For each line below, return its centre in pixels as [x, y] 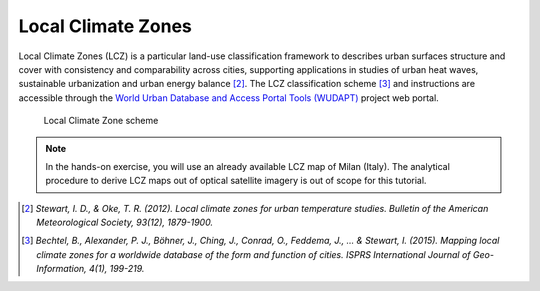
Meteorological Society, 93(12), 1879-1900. [125, 222]
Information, [61, 269]
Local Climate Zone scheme [101, 121]
